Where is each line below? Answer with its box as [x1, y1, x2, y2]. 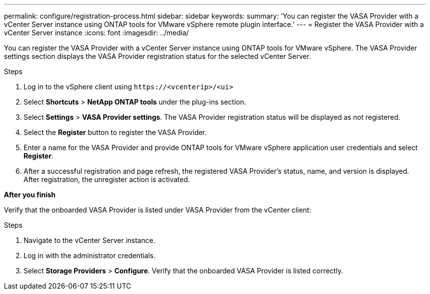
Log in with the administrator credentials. [24, 251, 156, 260]
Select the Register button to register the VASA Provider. [24, 128, 207, 136]
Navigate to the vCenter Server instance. [24, 236, 156, 244]
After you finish [4, 190, 56, 199]
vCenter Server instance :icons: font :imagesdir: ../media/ [4, 28, 189, 37]
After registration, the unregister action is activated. [24, 175, 190, 184]
